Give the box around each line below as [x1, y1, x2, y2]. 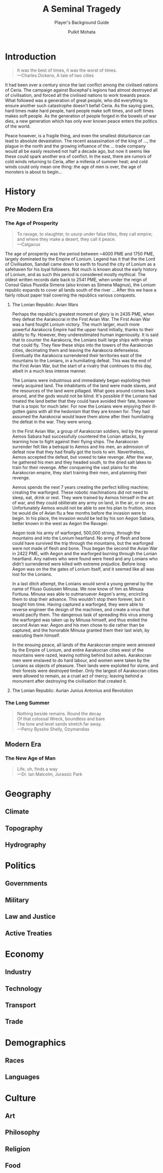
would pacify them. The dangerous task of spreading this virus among [12, 612, 153, 617]
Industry [5, 968, 32, 976]
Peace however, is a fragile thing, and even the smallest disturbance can [5, 132, 150, 138]
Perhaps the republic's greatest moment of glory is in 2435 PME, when [12, 311, 155, 317]
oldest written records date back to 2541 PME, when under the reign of [5, 277, 147, 282]
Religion [5, 1145, 31, 1153]
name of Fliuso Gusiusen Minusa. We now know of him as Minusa [12, 586, 144, 592]
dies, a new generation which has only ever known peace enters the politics [5, 118, 157, 124]
